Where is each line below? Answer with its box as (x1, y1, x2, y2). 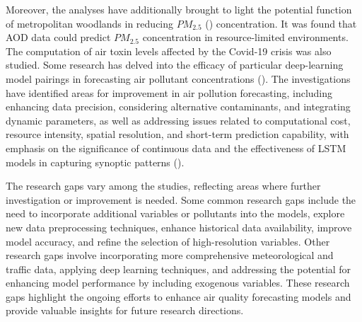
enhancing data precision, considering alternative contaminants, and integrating (6, 99, 351, 114)
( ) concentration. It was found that (205, 16, 357, 30)
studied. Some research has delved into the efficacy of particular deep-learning (6, 57, 344, 72)
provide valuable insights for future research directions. (6, 303, 244, 318)
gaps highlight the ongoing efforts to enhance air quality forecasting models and (6, 289, 351, 304)
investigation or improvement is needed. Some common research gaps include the (6, 192, 356, 207)
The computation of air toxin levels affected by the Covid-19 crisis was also (6, 43, 332, 58)
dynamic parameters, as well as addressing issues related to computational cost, (6, 113, 351, 127)
